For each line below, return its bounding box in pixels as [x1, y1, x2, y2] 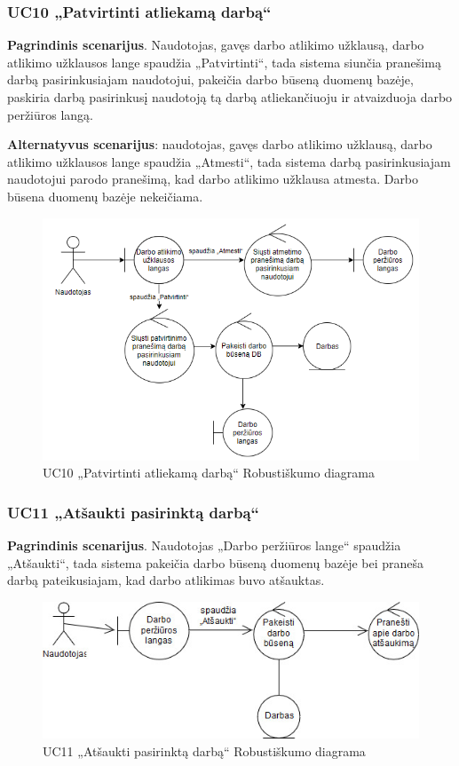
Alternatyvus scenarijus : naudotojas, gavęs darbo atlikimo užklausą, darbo [7, 135, 432, 154]
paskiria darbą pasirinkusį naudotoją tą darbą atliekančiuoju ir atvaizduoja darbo [7, 88, 453, 106]
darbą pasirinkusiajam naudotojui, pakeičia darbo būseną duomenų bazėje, [7, 70, 414, 89]
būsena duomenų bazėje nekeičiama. [7, 186, 203, 205]
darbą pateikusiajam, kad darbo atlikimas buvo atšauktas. [7, 571, 325, 589]
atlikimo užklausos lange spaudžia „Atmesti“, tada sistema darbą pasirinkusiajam [7, 152, 451, 170]
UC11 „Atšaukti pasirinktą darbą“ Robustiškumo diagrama [43, 741, 366, 760]
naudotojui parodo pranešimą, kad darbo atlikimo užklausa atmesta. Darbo [7, 170, 419, 188]
